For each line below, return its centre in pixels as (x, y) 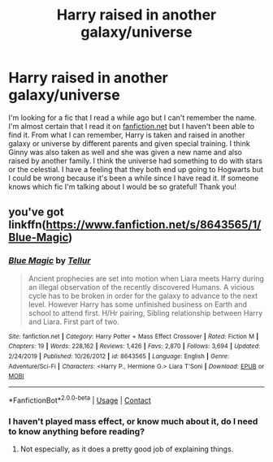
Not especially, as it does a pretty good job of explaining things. (127, 449)
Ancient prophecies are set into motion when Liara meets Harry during (146, 278)
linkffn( (27, 225)
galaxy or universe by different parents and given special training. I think (129, 143)
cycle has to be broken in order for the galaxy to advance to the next (143, 296)
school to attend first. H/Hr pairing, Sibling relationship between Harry (145, 313)
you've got (36, 212)
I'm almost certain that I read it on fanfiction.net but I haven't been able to (131, 126)
